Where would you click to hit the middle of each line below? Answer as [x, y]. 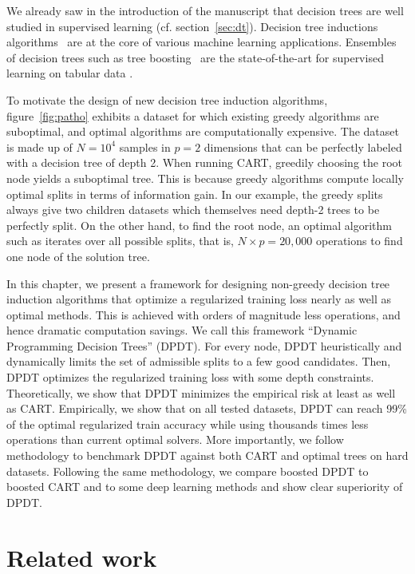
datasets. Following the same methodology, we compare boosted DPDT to [188, 471]
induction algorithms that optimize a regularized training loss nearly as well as [199, 299]
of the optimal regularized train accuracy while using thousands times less [188, 424]
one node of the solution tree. [78, 256]
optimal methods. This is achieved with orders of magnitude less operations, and [204, 314]
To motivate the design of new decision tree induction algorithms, [167, 99]
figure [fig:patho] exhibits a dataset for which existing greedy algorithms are [193, 115]
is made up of [40, 146]
